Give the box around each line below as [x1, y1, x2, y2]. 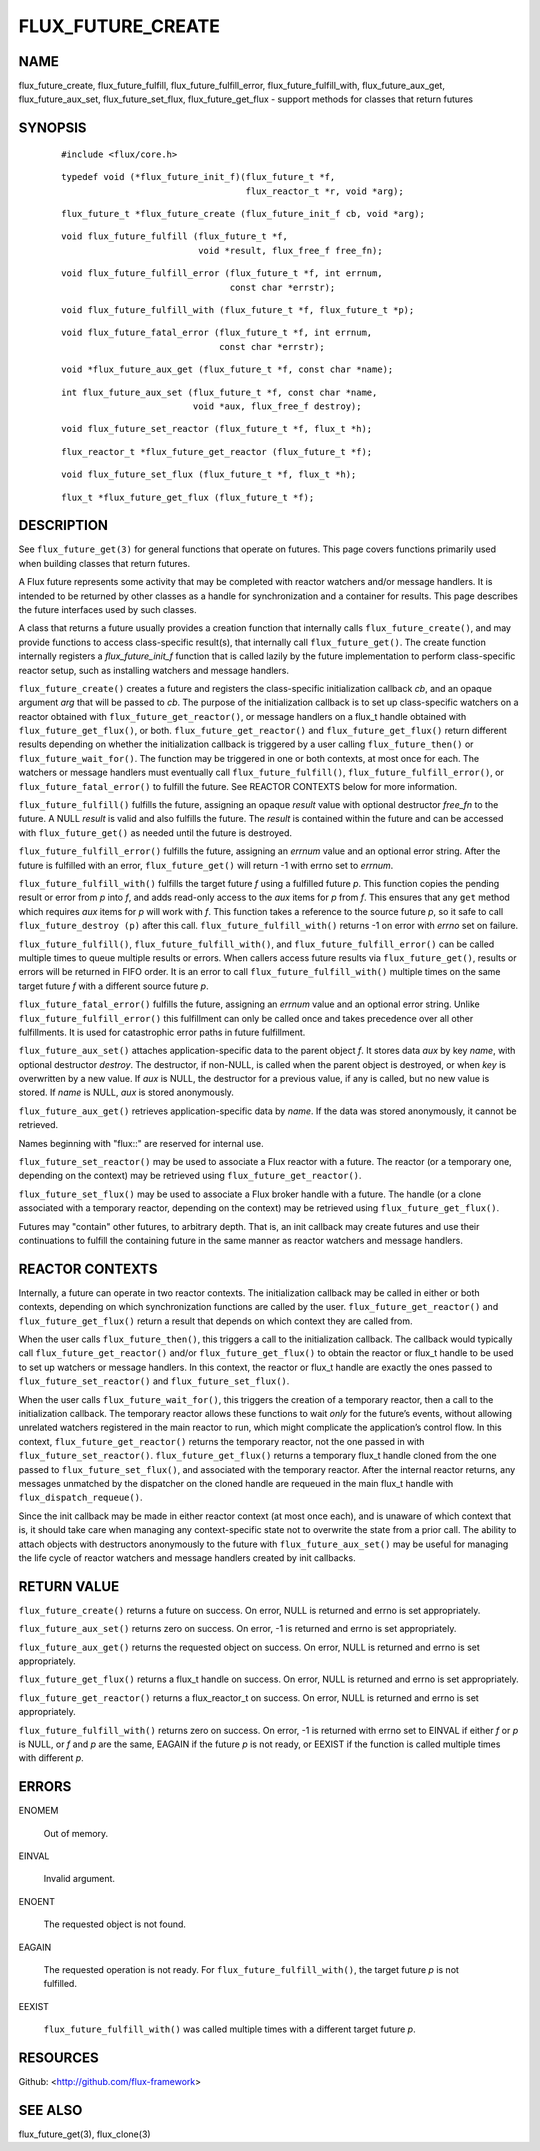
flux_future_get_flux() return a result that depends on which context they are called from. [18, 1315, 414, 1327]
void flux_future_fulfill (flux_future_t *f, [61, 231, 289, 242]
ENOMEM [18, 1805, 59, 1817]
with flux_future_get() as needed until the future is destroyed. [18, 826, 293, 839]
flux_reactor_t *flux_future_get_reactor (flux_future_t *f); [61, 446, 373, 457]
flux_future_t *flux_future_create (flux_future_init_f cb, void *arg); [61, 208, 425, 220]
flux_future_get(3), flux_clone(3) [18, 2128, 151, 2140]
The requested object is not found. [43, 1918, 187, 1930]
